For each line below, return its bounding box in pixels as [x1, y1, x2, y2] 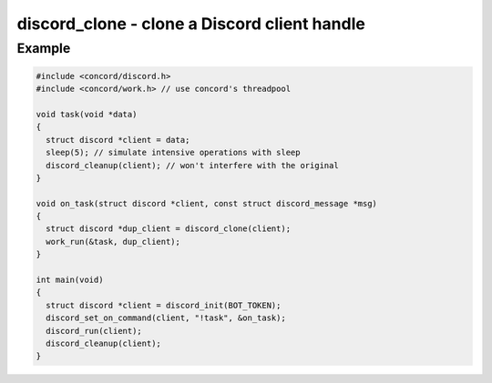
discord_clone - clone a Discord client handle [16, 14, 366, 34]
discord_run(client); [46, 326, 143, 336]
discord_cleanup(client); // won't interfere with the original [46, 160, 339, 170]
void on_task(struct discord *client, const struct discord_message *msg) [36, 198, 378, 208]
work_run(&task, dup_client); [46, 237, 181, 247]
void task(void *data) [36, 109, 138, 119]
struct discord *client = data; [46, 135, 190, 145]
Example [16, 40, 71, 56]
